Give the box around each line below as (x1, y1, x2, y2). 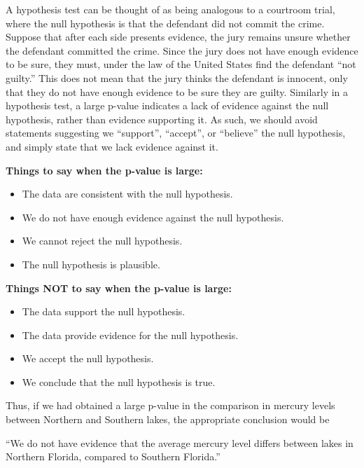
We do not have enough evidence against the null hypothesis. (22, 209, 284, 224)
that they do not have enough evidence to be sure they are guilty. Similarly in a (6, 84, 349, 99)
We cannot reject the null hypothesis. (22, 233, 183, 248)
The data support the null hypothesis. (22, 304, 185, 319)
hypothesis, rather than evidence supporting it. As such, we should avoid (6, 111, 318, 126)
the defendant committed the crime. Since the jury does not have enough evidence (6, 43, 358, 57)
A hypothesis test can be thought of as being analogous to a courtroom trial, (6, 2, 335, 16)
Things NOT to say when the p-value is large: (6, 280, 232, 295)
